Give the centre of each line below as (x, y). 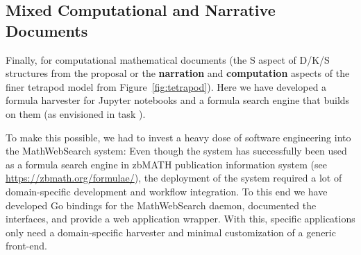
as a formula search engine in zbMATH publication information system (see (166, 164)
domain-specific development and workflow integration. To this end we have (167, 191)
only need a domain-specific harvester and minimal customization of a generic (171, 232)
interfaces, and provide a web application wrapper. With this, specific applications (180, 219)
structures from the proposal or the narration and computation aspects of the (178, 73)
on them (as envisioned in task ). (76, 113)
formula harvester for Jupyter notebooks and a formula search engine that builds (178, 100)
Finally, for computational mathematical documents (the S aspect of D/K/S (168, 59)
